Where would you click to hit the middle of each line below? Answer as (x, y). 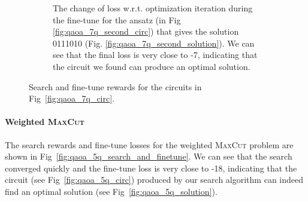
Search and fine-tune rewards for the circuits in (115, 86)
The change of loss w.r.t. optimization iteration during (153, 8)
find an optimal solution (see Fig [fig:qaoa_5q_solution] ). (111, 191)
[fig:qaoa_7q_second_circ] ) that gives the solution (146, 31)
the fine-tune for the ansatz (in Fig (117, 19)
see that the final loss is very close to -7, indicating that (155, 55)
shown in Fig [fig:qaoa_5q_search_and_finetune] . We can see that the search (149, 156)
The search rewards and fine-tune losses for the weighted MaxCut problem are (149, 144)
